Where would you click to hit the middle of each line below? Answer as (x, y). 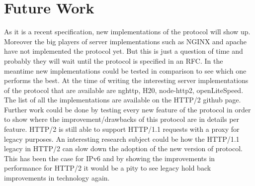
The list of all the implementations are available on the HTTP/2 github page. (123, 100)
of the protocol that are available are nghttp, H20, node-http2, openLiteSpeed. (124, 90)
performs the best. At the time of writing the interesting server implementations (126, 80)
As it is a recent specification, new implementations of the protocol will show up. (127, 32)
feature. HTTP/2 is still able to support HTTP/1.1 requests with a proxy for (122, 129)
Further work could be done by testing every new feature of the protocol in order (127, 109)
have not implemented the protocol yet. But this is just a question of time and (124, 51)
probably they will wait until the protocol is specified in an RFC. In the (114, 60)
